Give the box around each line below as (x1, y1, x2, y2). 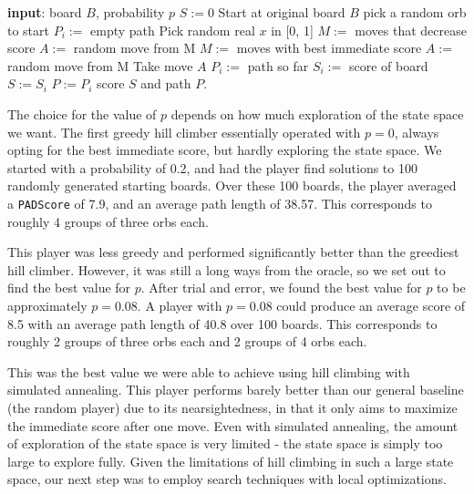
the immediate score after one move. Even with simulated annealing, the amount (7, 416, 459, 435)
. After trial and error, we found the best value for (140, 278, 422, 297)
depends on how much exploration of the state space (170, 104, 464, 123)
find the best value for (7, 278, 131, 297)
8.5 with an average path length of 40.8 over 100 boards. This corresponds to (7, 314, 438, 333)
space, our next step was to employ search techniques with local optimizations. (7, 469, 447, 489)
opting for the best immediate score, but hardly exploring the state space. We (7, 140, 442, 160)
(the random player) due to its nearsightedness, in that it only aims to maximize (7, 397, 458, 417)
